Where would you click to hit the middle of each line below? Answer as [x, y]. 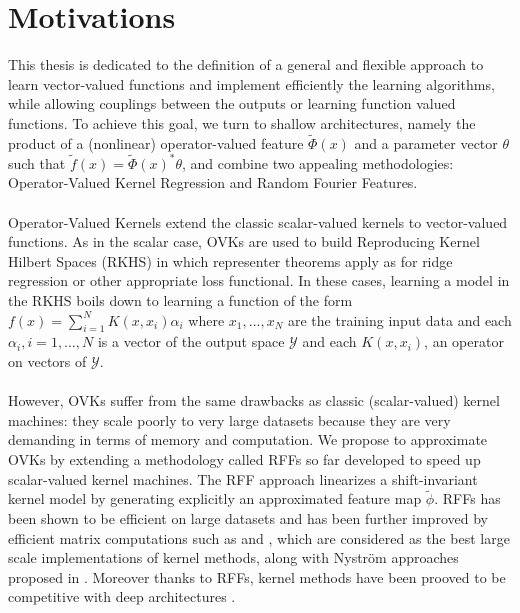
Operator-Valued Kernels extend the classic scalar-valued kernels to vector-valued [258, 221]
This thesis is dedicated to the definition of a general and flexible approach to [246, 64]
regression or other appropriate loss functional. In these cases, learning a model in [259, 280]
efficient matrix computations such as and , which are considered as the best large [259, 537]
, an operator [464, 341]
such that [37, 162]
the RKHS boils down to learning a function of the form [180, 299]
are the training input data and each [400, 319]
